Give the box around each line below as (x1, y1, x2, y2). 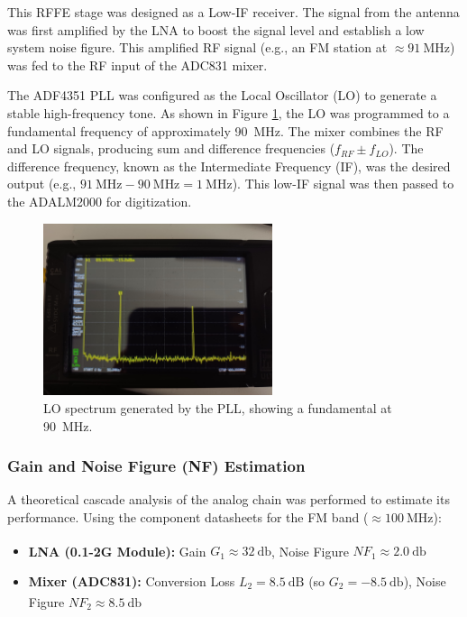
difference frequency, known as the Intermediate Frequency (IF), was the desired (7, 156, 451, 175)
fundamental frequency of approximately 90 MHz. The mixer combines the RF (7, 121, 444, 140)
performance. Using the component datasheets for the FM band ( (7, 507, 369, 526)
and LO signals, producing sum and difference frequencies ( (7, 139, 335, 158)
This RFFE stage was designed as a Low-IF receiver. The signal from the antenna (7, 3, 460, 21)
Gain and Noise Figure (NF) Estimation (7, 455, 306, 477)
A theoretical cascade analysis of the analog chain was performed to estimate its (7, 490, 450, 509)
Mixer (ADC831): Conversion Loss (28, 571, 235, 590)
